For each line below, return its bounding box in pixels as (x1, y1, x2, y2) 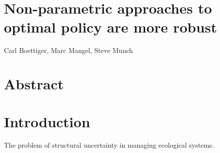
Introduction (4, 112, 90, 132)
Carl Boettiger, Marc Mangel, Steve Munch (4, 45, 133, 55)
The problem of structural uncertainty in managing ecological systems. (4, 140, 214, 150)
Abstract (4, 74, 64, 94)
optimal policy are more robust (4, 17, 217, 37)
